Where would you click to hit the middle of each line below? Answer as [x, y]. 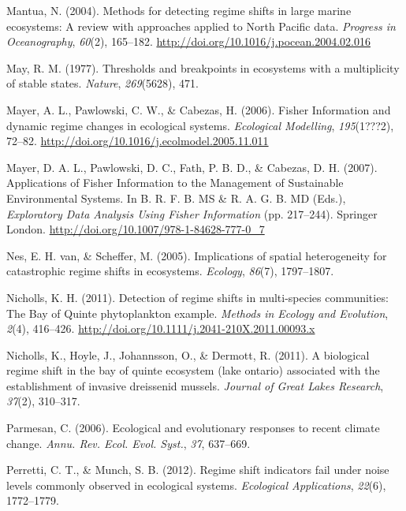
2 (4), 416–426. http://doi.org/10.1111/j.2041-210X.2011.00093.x [161, 328]
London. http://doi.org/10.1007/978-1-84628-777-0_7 [136, 229]
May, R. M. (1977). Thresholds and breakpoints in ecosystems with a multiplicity [203, 67]
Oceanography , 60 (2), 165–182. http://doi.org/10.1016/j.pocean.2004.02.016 [188, 41]
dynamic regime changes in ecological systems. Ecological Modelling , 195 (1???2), [200, 125]
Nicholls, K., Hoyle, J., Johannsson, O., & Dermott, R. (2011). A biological [188, 354]
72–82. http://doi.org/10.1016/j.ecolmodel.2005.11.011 [138, 141]
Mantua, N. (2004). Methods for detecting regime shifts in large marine [179, 10]
